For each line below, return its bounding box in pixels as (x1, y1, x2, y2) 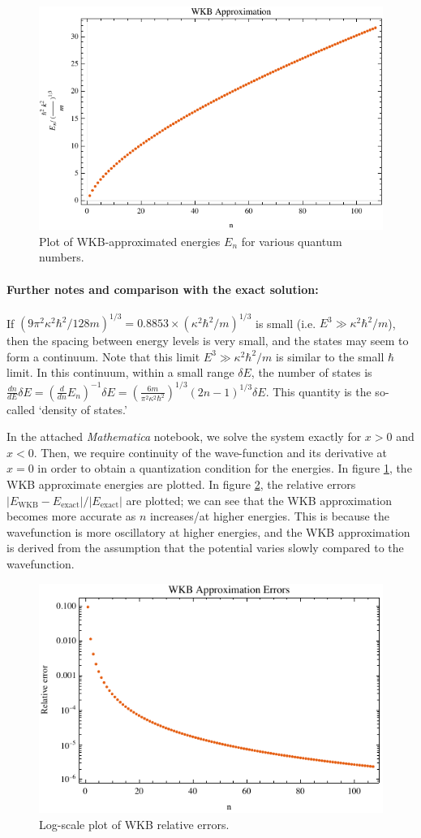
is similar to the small (276, 348, 384, 365)
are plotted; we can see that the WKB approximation (126, 491, 392, 508)
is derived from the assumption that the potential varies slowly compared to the (6, 539, 404, 556)
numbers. (39, 248, 84, 266)
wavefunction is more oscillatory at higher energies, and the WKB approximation (6, 523, 410, 540)
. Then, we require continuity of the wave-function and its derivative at (33, 443, 388, 460)
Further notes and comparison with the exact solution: (6, 280, 319, 297)
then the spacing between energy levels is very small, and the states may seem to (6, 332, 409, 349)
